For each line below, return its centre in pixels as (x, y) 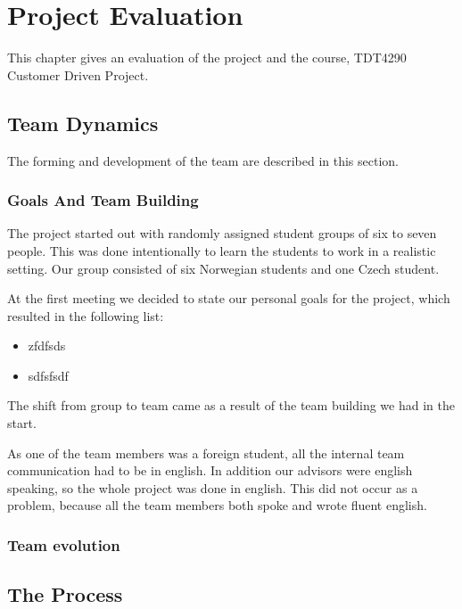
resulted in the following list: (86, 315)
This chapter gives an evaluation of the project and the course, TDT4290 (207, 58)
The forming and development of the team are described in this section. (203, 160)
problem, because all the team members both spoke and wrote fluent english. (217, 505)
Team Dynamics (83, 123)
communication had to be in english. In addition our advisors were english (210, 470)
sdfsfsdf (48, 375)
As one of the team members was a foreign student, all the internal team (206, 453)
